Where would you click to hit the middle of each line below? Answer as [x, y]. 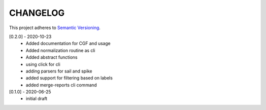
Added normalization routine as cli [61, 50]
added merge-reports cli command [61, 85]
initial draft [37, 99]
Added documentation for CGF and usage [68, 43]
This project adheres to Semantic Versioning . [55, 28]
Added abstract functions [52, 57]
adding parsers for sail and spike [59, 71]
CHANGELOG [37, 13]
